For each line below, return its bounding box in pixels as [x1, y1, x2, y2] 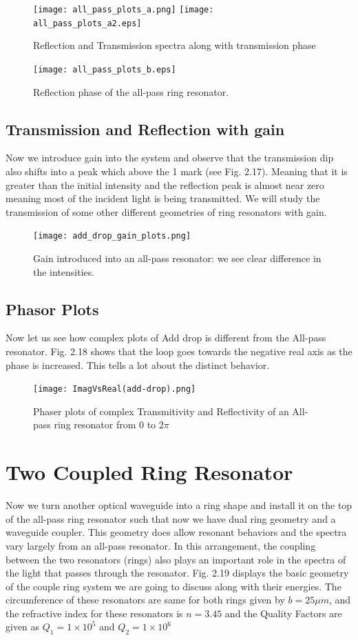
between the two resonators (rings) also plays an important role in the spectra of [6, 552, 346, 566]
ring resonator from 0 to [54, 417, 156, 432]
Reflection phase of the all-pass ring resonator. [33, 84, 229, 99]
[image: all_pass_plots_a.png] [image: [33, 5, 214, 14]
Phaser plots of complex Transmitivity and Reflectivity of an [33, 403, 289, 418]
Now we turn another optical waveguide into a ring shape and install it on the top [6, 498, 352, 512]
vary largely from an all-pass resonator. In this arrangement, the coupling [6, 538, 316, 552]
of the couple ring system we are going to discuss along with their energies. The [6, 579, 341, 593]
